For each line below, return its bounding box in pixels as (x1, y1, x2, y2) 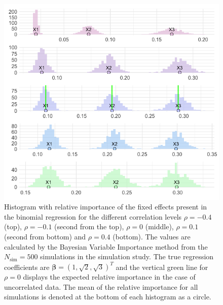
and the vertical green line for (116, 261, 208, 272)
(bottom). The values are (113, 231, 191, 241)
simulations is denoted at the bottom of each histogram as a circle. (4, 291, 211, 302)
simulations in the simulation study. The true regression (40, 251, 214, 262)
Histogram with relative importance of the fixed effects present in (4, 201, 207, 212)
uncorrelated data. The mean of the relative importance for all (4, 281, 198, 292)
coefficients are (4, 261, 50, 272)
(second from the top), (54, 221, 124, 232)
